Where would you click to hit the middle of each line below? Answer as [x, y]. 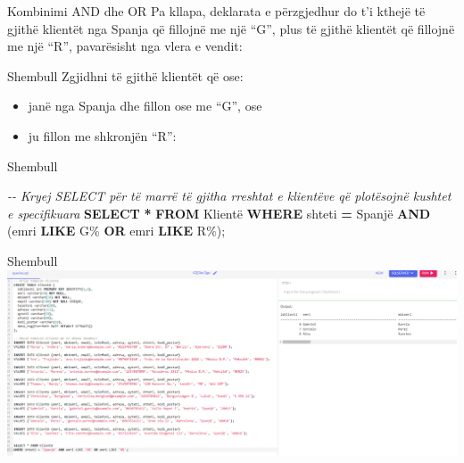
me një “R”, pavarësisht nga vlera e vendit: [125, 46]
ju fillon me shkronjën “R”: [102, 135]
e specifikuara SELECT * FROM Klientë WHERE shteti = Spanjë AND [219, 213]
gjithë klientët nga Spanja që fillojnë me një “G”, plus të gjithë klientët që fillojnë [231, 28]
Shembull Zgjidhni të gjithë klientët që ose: [125, 75]
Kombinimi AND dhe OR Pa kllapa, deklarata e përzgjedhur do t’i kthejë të [216, 11]
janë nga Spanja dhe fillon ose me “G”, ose [145, 106]
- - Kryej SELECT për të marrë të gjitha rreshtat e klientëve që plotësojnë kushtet [229, 196]
